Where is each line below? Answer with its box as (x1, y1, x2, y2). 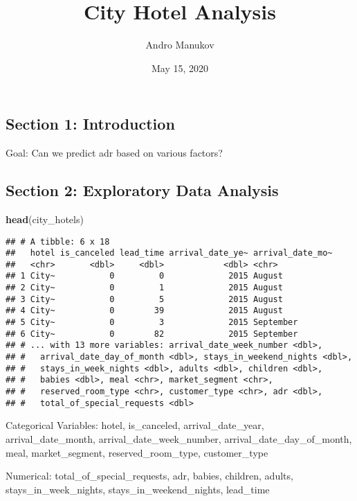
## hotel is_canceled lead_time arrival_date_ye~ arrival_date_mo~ (6, 248, 333, 258)
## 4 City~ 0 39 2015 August (6, 306, 283, 316)
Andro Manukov (145, 37, 214, 52)
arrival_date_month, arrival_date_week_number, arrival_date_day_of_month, (6, 431, 352, 446)
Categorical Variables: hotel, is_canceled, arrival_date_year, (6, 418, 264, 432)
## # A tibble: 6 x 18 (6, 236, 110, 247)
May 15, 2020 (151, 60, 209, 75)
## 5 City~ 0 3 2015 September (6, 317, 298, 328)
